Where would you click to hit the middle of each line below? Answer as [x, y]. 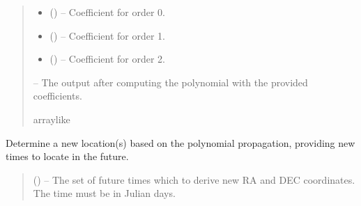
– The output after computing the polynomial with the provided [170, 82]
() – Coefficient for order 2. [107, 59]
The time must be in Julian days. [104, 193]
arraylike [52, 119]
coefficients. [57, 96]
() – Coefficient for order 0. [107, 12]
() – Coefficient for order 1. [107, 35]
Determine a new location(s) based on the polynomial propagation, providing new [180, 142]
